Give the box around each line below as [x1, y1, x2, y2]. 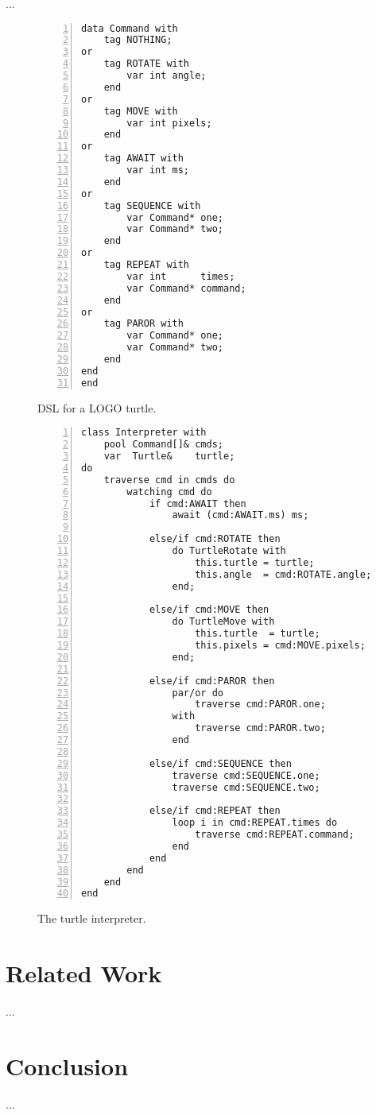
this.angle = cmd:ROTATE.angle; [195, 568, 372, 580]
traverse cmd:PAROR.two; [195, 722, 326, 734]
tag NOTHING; [103, 34, 172, 46]
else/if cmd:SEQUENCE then [149, 757, 292, 769]
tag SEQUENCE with [103, 199, 201, 211]
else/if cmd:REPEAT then [149, 805, 281, 817]
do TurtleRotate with [172, 545, 286, 557]
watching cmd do [126, 486, 212, 497]
